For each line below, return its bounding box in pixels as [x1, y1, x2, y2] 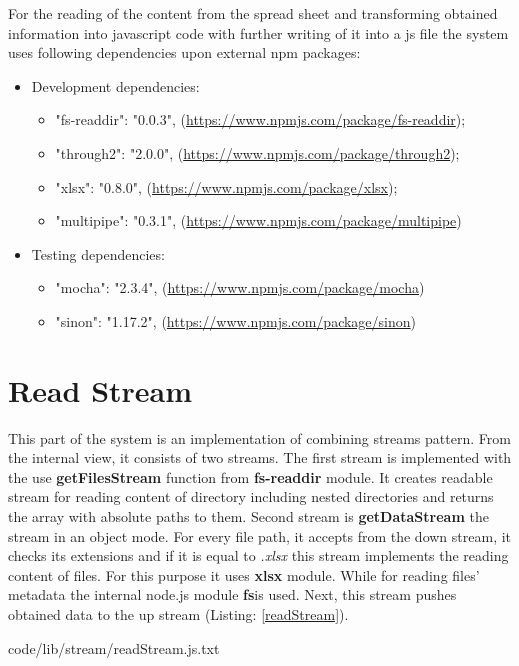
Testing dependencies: [31, 243, 165, 264]
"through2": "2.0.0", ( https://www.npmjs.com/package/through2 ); [55, 142, 460, 163]
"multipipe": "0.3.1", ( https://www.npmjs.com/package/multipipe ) [55, 210, 462, 231]
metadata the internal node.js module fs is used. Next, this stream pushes [8, 584, 457, 605]
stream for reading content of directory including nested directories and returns [8, 486, 494, 507]
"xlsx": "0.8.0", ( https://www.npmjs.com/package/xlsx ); [55, 176, 398, 197]
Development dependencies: [31, 75, 200, 96]
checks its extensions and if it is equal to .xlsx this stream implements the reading [8, 545, 509, 566]
